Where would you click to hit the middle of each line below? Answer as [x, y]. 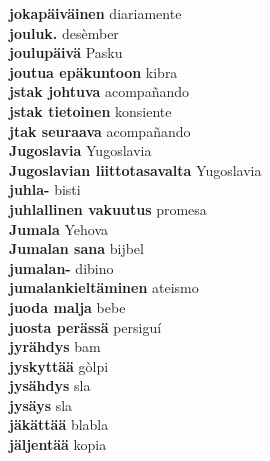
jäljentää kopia [58, 444]
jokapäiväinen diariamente [95, 13]
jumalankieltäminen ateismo [104, 287]
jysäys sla [41, 404]
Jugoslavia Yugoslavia [80, 150]
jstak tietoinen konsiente [90, 110]
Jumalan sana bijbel [76, 248]
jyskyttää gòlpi [59, 365]
